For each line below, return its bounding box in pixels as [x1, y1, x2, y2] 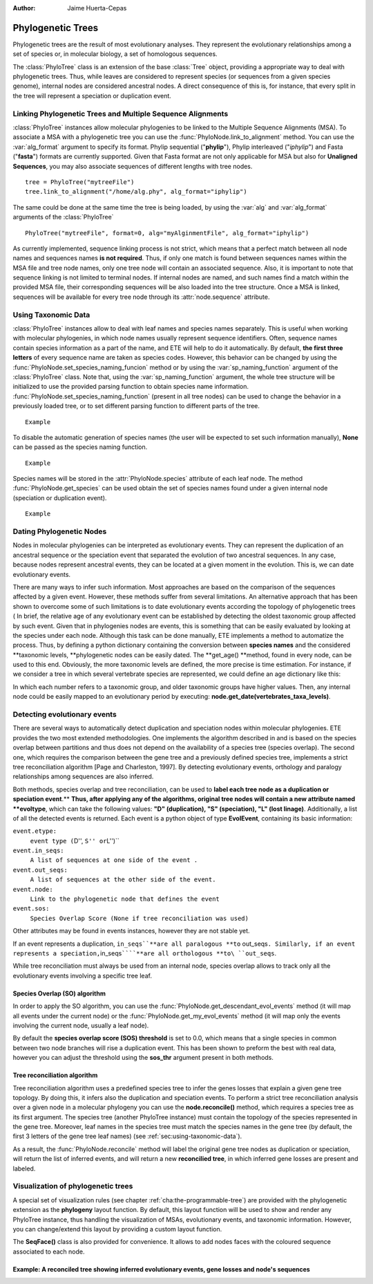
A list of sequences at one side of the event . [30, 856, 198, 864]
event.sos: [12, 905, 50, 912]
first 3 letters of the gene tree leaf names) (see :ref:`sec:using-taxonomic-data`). [12, 1132, 242, 1141]
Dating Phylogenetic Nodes [12, 526, 107, 536]
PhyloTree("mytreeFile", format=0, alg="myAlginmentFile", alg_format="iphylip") [25, 229, 309, 237]
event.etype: [12, 827, 57, 835]
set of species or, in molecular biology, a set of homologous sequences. [12, 50, 218, 58]
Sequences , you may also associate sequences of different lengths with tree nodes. [12, 162, 253, 170]
